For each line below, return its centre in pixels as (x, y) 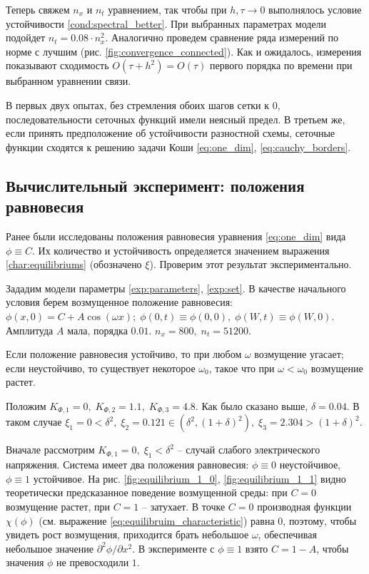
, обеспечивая (287, 534)
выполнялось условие (315, 9)
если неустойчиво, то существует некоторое (101, 368)
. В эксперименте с (173, 548)
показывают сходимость (57, 65)
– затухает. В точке (183, 506)
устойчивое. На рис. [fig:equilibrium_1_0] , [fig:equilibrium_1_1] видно (189, 478)
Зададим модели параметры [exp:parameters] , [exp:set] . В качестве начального (176, 288)
